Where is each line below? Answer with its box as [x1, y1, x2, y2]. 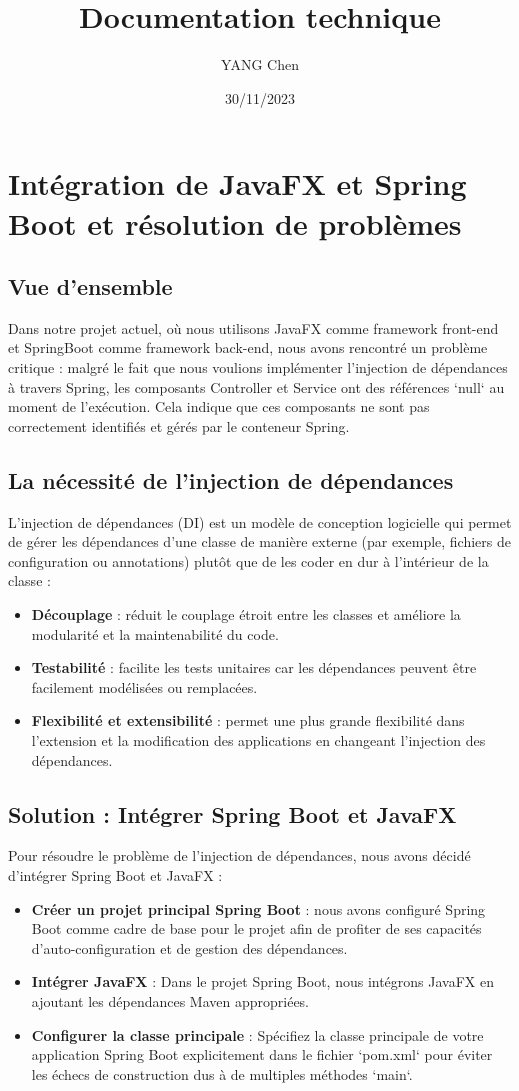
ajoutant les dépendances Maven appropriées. [31, 990, 310, 1011]
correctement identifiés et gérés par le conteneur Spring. [8, 415, 350, 436]
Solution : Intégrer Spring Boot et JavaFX [8, 798, 457, 829]
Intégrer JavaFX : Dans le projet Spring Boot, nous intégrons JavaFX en [31, 971, 495, 992]
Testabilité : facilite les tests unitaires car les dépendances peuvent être [31, 657, 477, 678]
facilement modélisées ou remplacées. [31, 676, 258, 697]
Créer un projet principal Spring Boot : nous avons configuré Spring [31, 898, 486, 919]
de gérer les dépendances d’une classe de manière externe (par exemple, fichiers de [8, 531, 511, 552]
